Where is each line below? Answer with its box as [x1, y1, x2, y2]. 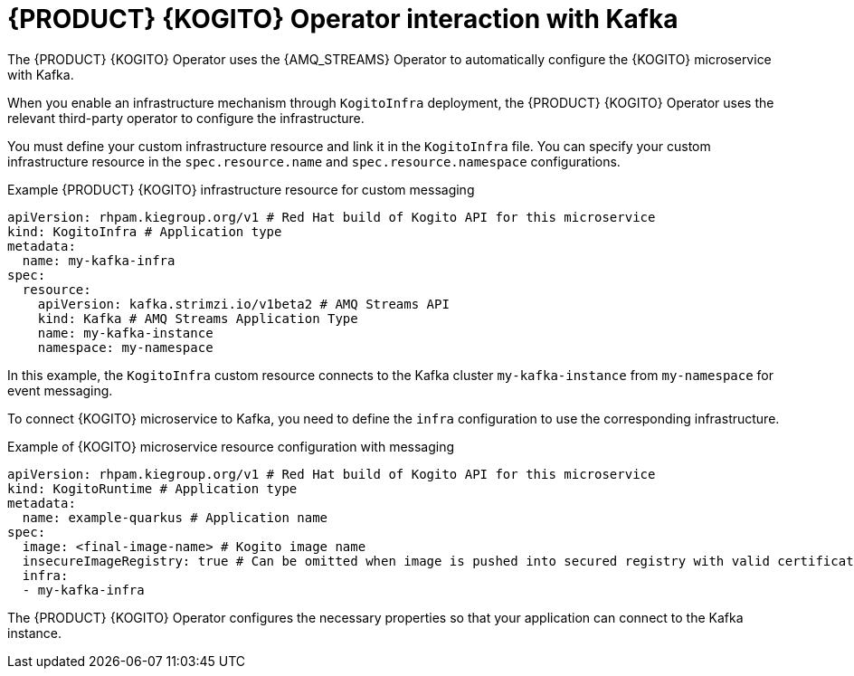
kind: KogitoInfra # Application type [7, 224, 282, 239]
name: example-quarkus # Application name [22, 509, 328, 525]
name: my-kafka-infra [22, 252, 176, 268]
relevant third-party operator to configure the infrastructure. [7, 109, 365, 126]
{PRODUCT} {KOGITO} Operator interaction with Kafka [7, 4, 678, 34]
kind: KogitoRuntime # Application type [7, 481, 298, 496]
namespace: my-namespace [37, 339, 213, 355]
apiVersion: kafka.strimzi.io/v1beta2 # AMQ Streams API [37, 296, 450, 311]
